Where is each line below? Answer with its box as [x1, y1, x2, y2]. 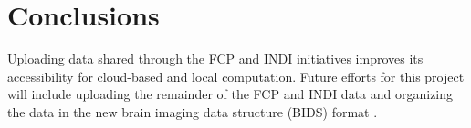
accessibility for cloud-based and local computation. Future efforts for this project [7, 66, 465, 85]
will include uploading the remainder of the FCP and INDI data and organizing [7, 84, 454, 103]
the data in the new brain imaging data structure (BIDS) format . [7, 102, 378, 121]
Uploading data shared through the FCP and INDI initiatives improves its [7, 49, 424, 68]
